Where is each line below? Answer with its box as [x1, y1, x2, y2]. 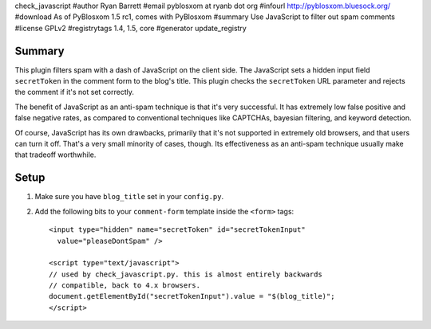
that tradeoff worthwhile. [14, 150, 97, 159]
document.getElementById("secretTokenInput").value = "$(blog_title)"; [49, 292, 335, 301]
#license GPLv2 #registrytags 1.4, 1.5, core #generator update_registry [14, 23, 247, 33]
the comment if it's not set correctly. [14, 88, 135, 97]
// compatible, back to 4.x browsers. [49, 281, 201, 290]
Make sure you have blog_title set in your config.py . [34, 192, 223, 202]
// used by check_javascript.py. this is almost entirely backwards [49, 269, 322, 279]
